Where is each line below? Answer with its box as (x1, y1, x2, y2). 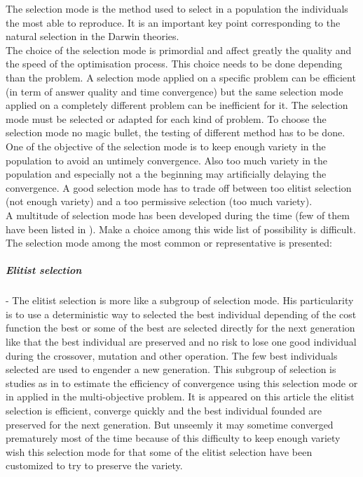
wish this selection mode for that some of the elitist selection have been (6, 444, 313, 459)
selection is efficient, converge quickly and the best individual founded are (6, 403, 322, 417)
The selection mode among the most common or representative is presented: (6, 235, 332, 250)
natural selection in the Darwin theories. (6, 29, 179, 44)
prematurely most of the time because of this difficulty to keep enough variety (6, 431, 341, 445)
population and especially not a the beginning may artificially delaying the (6, 166, 327, 181)
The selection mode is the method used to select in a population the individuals (6, 1, 348, 15)
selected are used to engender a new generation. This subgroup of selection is (6, 362, 336, 377)
